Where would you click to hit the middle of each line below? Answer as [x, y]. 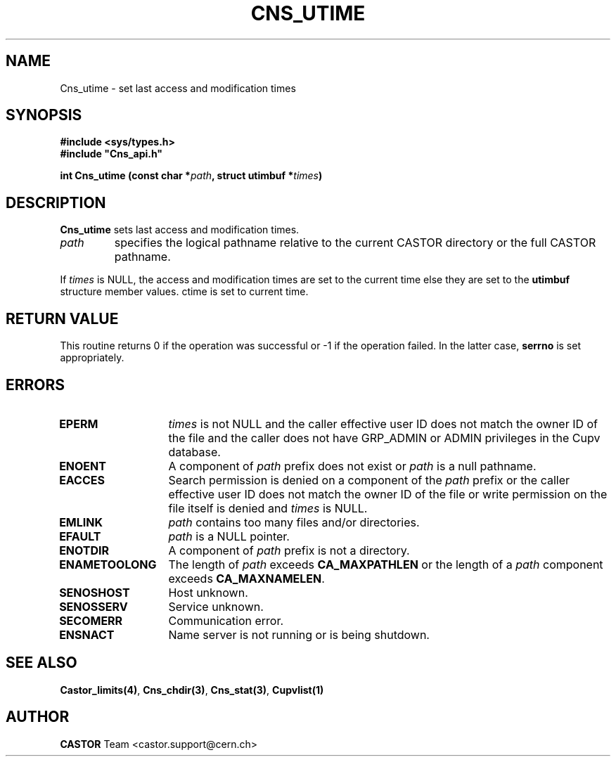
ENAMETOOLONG [108, 564]
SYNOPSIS [44, 115]
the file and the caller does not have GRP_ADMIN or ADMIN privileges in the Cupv [384, 438]
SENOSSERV [94, 606]
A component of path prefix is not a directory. [289, 550]
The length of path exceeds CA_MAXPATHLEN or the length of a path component [386, 564]
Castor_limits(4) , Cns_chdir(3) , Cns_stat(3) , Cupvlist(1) [192, 690]
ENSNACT [87, 634]
